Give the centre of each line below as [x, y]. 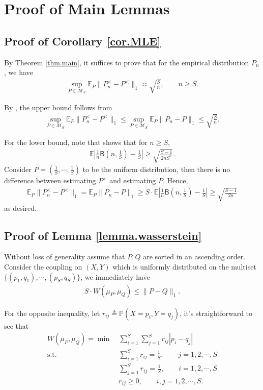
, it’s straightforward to [216, 313]
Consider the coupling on [43, 266]
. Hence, [176, 180]
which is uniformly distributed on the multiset [184, 266]
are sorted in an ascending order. [194, 257]
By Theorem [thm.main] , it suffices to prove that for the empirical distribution [127, 62]
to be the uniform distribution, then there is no [156, 169]
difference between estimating [50, 180]
